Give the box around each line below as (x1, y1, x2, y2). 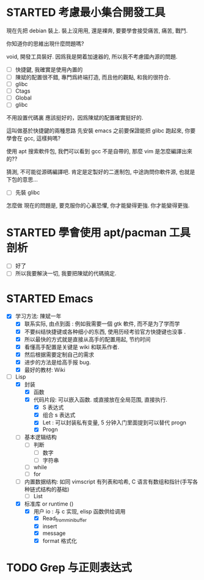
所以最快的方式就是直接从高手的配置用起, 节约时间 (24, 335, 151, 343)
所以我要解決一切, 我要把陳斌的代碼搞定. (15, 270, 117, 277)
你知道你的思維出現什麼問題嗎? (6, 40, 84, 47)
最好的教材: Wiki (24, 366, 65, 373)
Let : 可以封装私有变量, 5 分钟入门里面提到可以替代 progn (42, 419, 186, 426)
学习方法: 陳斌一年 (15, 313, 62, 320)
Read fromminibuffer (42, 515, 87, 523)
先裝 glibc (15, 189, 40, 196)
